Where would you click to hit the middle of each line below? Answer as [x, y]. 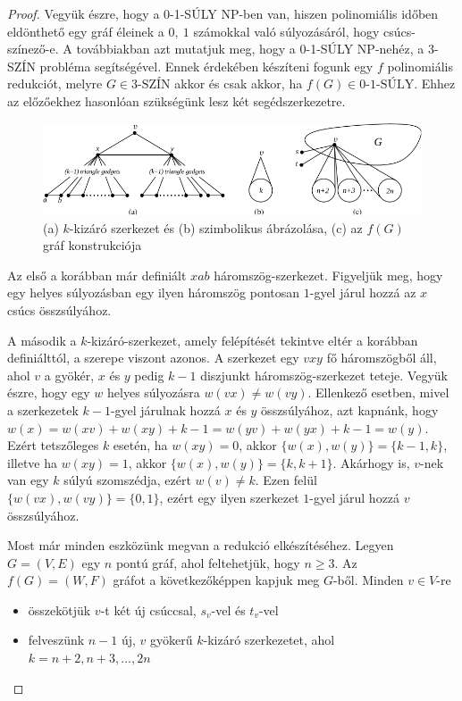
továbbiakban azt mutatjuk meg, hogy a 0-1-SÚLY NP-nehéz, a [250, 49]
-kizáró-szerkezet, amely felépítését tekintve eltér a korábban [252, 340]
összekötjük [59, 609]
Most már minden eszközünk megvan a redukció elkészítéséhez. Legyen [201, 545]
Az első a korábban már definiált [97, 275]
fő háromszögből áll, [382, 358]
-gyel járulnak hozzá [165, 409]
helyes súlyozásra [154, 392]
